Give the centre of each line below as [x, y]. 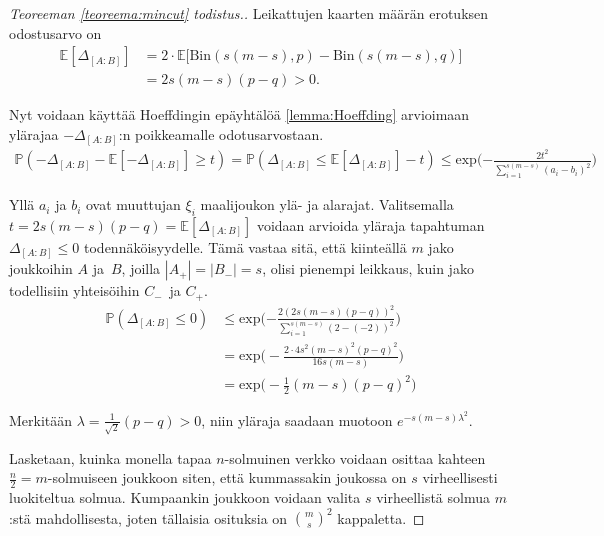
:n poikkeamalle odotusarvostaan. [221, 133]
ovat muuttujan [133, 204]
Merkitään [41, 419]
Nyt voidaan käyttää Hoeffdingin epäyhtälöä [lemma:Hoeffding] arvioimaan [239, 114]
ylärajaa [34, 133]
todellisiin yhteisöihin [74, 290]
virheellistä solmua [433, 497]
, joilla [141, 268]
